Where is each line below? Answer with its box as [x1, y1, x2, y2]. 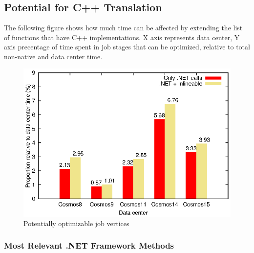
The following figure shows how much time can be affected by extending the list [4, 23, 243, 33]
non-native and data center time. [4, 51, 103, 61]
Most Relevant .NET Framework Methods [4, 239, 174, 251]
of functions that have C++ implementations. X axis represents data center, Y [4, 32, 240, 42]
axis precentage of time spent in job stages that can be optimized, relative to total [4, 42, 250, 52]
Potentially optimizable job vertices [23, 218, 129, 229]
